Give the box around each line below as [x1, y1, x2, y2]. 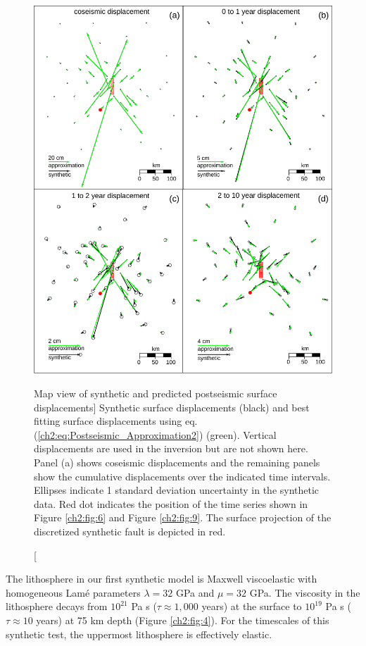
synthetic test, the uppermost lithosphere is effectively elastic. [6, 626, 272, 641]
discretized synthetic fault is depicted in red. [34, 524, 226, 538]
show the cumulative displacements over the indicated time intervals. [34, 468, 331, 483]
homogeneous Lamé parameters [6, 585, 141, 600]
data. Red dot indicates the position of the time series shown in [34, 496, 308, 511]
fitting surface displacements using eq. [34, 414, 198, 428]
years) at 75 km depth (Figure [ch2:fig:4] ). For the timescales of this [36, 612, 329, 627]
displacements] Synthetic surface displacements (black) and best [34, 399, 310, 414]
